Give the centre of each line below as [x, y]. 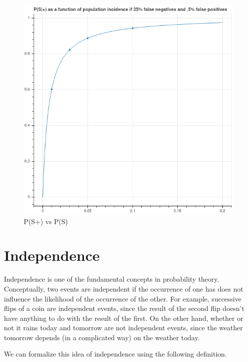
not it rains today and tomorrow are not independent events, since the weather [124, 328]
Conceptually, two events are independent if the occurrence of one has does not [124, 288]
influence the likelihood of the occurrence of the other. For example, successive [123, 298]
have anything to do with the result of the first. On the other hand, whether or [124, 318]
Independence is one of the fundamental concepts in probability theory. [112, 279]
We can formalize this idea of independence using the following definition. [115, 354]
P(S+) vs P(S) [46, 221]
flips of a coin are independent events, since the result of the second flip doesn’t [124, 308]
